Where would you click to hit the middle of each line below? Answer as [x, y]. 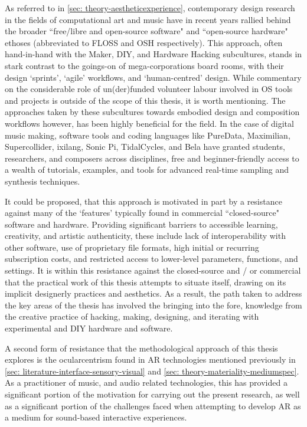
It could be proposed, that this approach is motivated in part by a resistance [143, 201]
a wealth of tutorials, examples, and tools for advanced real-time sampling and [147, 170]
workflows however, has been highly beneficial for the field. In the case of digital [149, 123]
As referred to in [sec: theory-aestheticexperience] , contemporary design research [150, 8]
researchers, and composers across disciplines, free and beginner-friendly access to [152, 158]
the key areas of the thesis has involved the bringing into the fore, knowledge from [153, 305]
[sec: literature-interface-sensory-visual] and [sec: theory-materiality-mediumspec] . [152, 371]
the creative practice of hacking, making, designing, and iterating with [132, 316]
